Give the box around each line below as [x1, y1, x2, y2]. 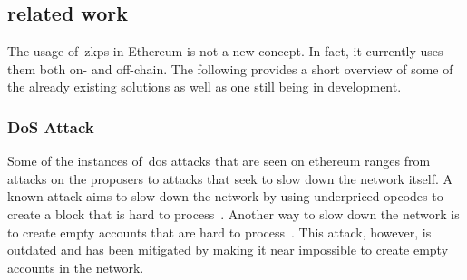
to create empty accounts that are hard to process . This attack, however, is [7, 222, 432, 241]
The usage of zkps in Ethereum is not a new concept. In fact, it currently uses [7, 42, 443, 61]
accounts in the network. [7, 257, 144, 276]
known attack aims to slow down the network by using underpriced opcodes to [7, 187, 443, 206]
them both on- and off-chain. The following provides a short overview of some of [7, 59, 453, 78]
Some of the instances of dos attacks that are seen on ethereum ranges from [7, 151, 431, 170]
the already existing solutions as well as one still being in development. [7, 77, 402, 96]
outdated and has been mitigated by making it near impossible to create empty [7, 240, 449, 259]
